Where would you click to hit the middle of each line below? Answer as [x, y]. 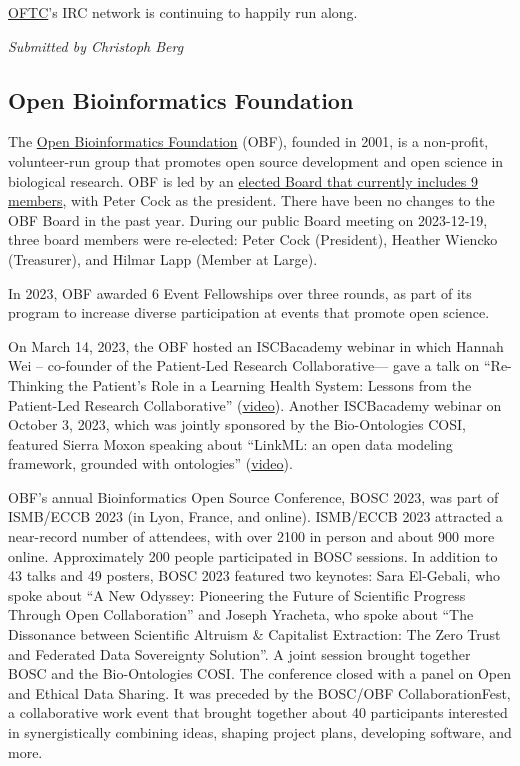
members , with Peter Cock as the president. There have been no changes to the [251, 200]
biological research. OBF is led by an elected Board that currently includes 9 [243, 180]
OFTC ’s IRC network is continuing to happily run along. [183, 12]
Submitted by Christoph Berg [96, 45]
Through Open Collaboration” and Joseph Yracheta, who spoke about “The [241, 614]
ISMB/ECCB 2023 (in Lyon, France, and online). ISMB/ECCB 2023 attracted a [255, 516]
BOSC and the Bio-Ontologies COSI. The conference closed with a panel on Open [260, 673]
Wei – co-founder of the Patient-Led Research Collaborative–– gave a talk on [244, 365]
